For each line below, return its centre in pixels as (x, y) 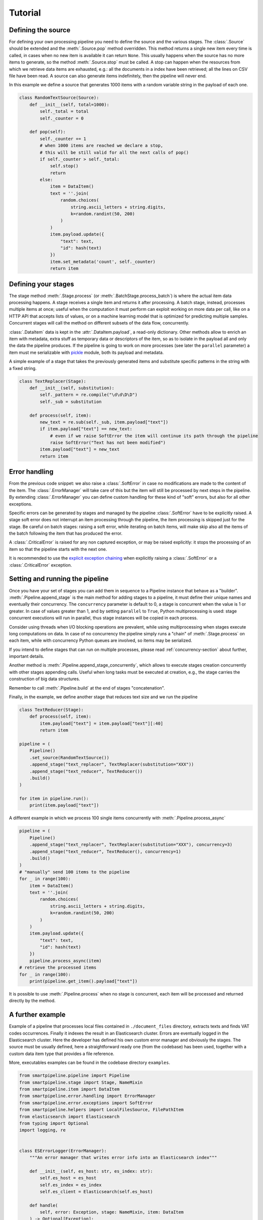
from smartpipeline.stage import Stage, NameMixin (81, 1082)
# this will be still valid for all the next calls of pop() (114, 152)
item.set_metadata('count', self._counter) (103, 262)
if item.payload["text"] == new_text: (86, 429)
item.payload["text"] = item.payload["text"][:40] (101, 723)
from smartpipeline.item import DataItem (69, 1089)
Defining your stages (42, 284)
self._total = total (64, 112)
